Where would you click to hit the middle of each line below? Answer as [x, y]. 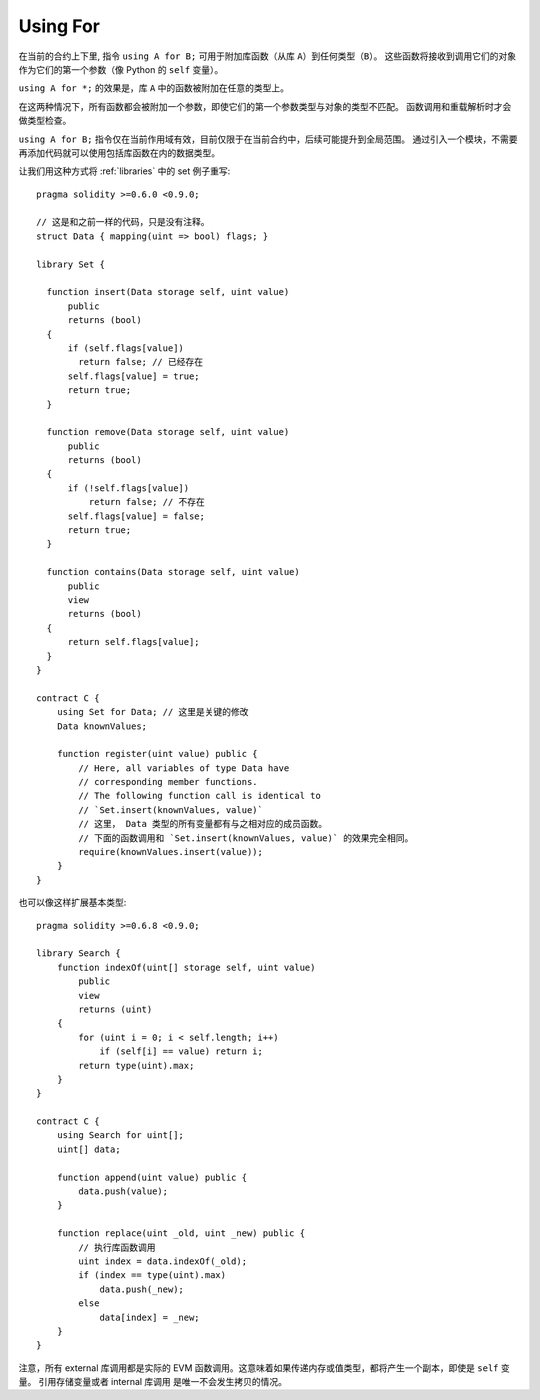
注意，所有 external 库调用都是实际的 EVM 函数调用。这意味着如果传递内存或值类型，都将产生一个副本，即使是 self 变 [264, 1367]
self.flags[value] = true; [133, 376]
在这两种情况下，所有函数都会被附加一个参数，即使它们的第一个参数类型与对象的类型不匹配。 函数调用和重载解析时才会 [265, 106]
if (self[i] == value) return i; [181, 1051]
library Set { [70, 264]
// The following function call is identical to [200, 796]
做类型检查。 [45, 121]
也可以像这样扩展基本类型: [72, 902]
